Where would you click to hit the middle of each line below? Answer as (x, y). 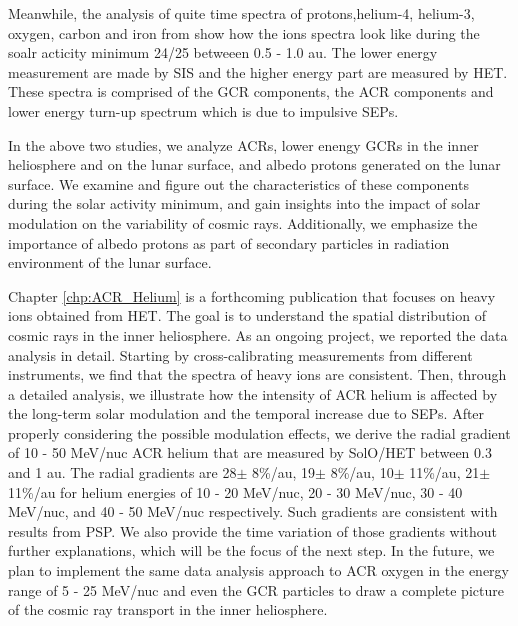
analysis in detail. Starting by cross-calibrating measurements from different (240, 354)
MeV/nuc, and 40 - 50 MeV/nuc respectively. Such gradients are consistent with (253, 511)
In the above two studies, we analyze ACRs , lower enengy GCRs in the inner (243, 144)
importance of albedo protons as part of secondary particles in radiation (229, 242)
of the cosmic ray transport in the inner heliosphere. (168, 609)
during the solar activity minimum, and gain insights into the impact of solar (244, 203)
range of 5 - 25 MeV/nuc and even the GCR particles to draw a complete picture (256, 589)
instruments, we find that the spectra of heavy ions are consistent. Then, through (257, 374)
